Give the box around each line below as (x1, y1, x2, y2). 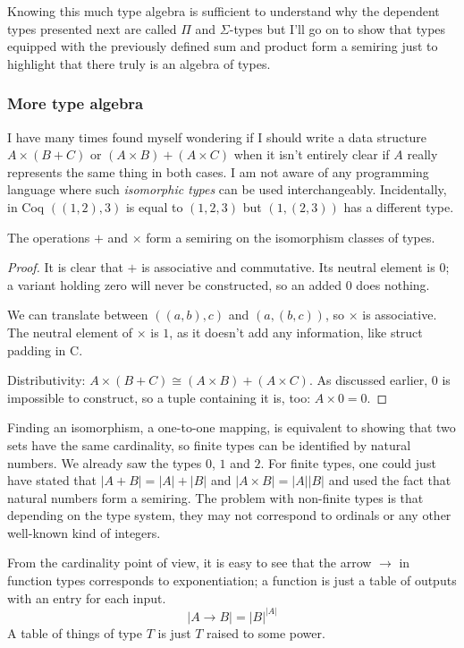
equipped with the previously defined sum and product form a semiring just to (7, 37, 438, 55)
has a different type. (343, 197, 454, 216)
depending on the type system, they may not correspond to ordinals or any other (7, 506, 451, 524)
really (407, 145, 438, 164)
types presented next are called (7, 19, 177, 38)
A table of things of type (7, 623, 142, 642)
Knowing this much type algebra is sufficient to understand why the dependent (7, 2, 440, 20)
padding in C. (7, 340, 83, 359)
